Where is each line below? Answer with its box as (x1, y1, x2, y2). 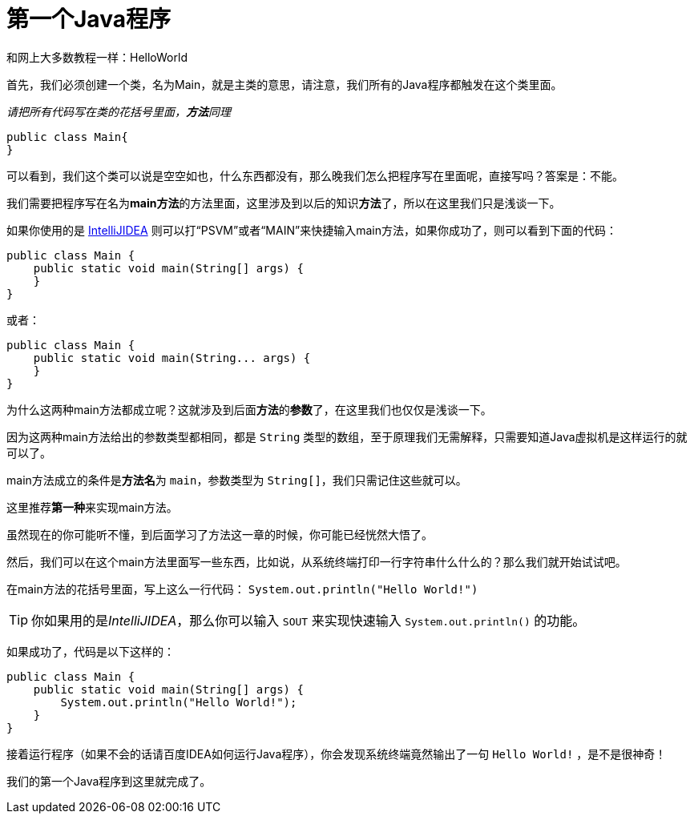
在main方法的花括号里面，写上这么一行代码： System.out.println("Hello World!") (6, 581, 478, 596)
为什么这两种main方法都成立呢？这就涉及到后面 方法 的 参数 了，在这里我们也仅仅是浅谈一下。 (6, 402, 492, 416)
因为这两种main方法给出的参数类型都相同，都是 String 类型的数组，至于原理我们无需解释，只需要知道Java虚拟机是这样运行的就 (6, 429, 688, 444)
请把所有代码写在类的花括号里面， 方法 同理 (6, 104, 231, 119)
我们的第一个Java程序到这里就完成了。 (6, 774, 212, 788)
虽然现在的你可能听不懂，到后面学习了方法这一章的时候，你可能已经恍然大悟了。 (6, 527, 433, 541)
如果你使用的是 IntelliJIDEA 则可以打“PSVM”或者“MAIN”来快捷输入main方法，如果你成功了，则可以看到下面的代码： (6, 223, 617, 237)
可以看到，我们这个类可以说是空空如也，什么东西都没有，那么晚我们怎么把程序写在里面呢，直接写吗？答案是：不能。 (6, 168, 623, 183)
